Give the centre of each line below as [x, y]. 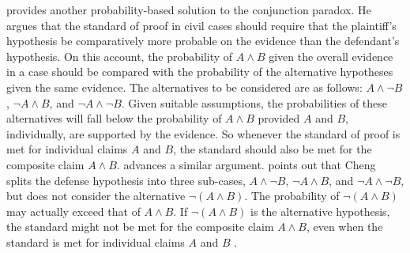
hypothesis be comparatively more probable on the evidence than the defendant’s [203, 41]
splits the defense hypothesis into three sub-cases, [126, 180]
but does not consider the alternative [96, 196]
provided [279, 118]
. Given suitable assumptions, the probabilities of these [254, 102]
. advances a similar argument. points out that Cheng [246, 164]
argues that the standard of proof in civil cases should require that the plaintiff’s [201, 25]
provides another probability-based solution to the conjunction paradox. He [189, 9]
